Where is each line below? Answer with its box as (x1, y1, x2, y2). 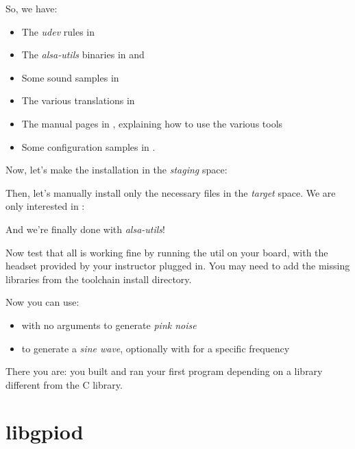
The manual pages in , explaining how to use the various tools (21, 116, 283, 130)
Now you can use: (5, 295, 79, 309)
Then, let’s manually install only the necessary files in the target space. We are (5, 185, 336, 199)
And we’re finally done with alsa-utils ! (5, 221, 165, 236)
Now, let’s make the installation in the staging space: (5, 162, 228, 177)
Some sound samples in (21, 70, 119, 84)
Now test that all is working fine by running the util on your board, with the (5, 245, 328, 259)
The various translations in (21, 93, 135, 108)
